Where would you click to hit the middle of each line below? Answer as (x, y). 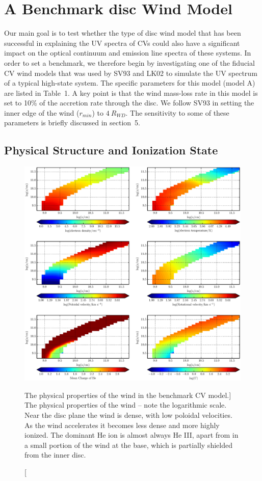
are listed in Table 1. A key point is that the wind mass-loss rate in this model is (131, 92)
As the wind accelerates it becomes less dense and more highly (122, 425)
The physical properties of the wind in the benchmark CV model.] (128, 395)
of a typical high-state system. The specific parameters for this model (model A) (130, 83)
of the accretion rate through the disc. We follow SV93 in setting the (147, 103)
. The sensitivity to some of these (177, 112)
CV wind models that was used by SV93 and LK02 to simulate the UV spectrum (131, 73)
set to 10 (18, 103)
